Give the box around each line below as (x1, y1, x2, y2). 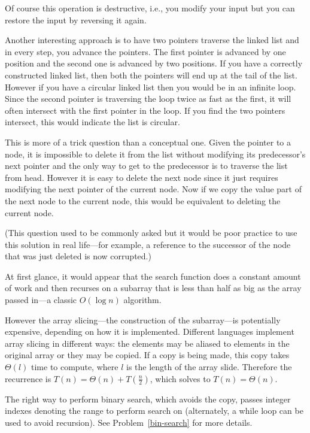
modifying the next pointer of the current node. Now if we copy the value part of (5, 183, 302, 195)
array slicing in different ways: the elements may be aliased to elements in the (5, 337, 290, 349)
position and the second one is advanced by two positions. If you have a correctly (5, 57, 303, 69)
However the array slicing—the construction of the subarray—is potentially (5, 313, 281, 326)
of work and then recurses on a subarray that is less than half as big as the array (5, 281, 302, 294)
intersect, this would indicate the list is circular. (5, 116, 180, 128)
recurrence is (5, 372, 51, 384)
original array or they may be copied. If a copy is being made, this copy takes (5, 349, 290, 361)
